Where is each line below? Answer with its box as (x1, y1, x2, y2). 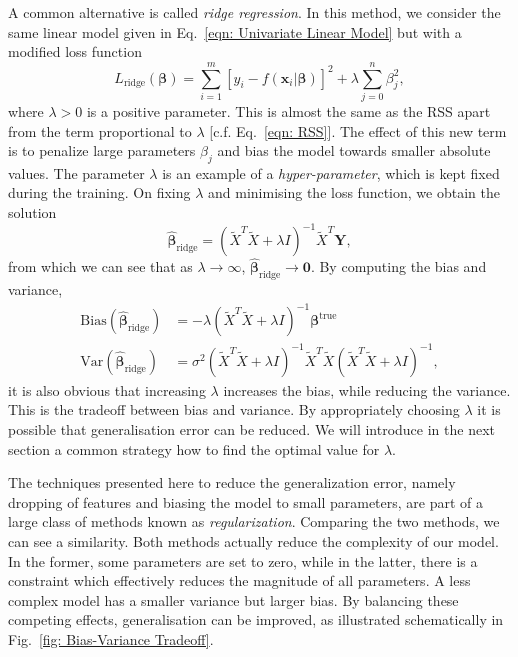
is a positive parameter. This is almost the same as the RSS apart (86, 100, 491, 121)
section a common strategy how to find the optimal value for (8, 438, 380, 459)
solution (8, 202, 57, 223)
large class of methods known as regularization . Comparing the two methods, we (8, 511, 500, 532)
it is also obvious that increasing (8, 379, 206, 400)
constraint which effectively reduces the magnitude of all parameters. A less (8, 570, 471, 591)
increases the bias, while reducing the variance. (223, 379, 511, 400)
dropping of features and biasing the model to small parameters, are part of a (8, 491, 484, 512)
